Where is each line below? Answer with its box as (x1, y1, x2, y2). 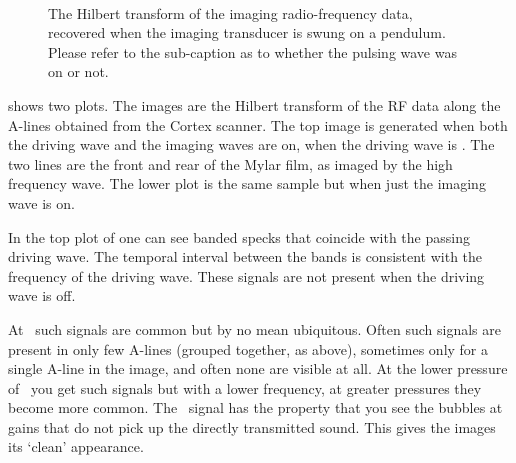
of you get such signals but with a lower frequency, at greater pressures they (8, 377, 482, 398)
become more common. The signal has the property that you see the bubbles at (8, 397, 503, 418)
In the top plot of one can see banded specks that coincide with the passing (8, 226, 470, 247)
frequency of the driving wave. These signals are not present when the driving (8, 265, 485, 286)
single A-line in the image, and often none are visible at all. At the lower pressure (8, 358, 508, 379)
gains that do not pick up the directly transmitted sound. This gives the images (8, 416, 496, 437)
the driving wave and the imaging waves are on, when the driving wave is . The (8, 134, 495, 155)
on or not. (48, 61, 109, 82)
